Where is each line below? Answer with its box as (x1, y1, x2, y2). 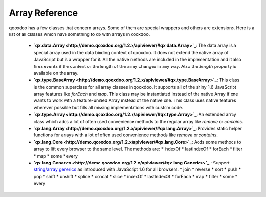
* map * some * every (33, 153, 78, 159)
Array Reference (9, 7, 78, 18)
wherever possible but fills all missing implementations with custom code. (33, 104, 183, 110)
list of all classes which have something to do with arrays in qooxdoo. (9, 31, 150, 37)
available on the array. (33, 70, 79, 76)
